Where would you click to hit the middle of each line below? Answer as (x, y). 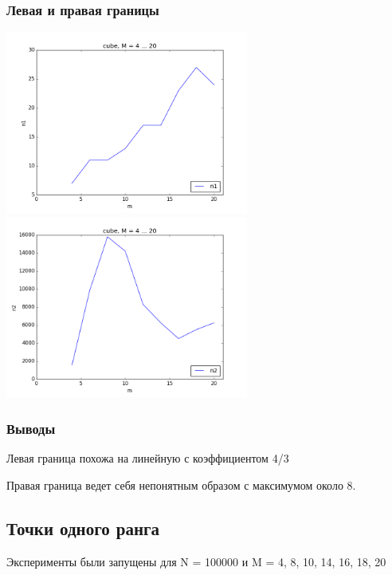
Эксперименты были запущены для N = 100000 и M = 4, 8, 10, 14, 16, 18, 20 (196, 561)
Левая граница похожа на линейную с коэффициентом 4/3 (148, 458)
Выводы (31, 428)
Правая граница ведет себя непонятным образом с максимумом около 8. (181, 484)
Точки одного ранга (83, 528)
